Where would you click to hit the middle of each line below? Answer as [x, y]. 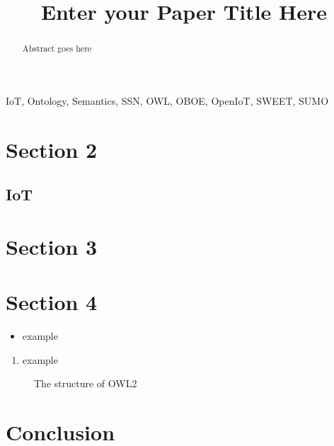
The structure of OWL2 [86, 383]
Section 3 [52, 246]
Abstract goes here [57, 48]
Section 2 [52, 149]
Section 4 [52, 302]
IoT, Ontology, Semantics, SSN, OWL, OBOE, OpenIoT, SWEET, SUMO [167, 100]
